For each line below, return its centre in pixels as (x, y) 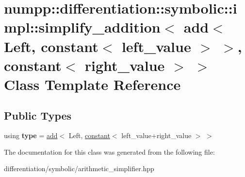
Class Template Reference (92, 84)
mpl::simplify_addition (82, 27)
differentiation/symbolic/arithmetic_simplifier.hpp (79, 168)
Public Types (38, 115)
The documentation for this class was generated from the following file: (109, 151)
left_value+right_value (156, 135)
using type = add (31, 135)
